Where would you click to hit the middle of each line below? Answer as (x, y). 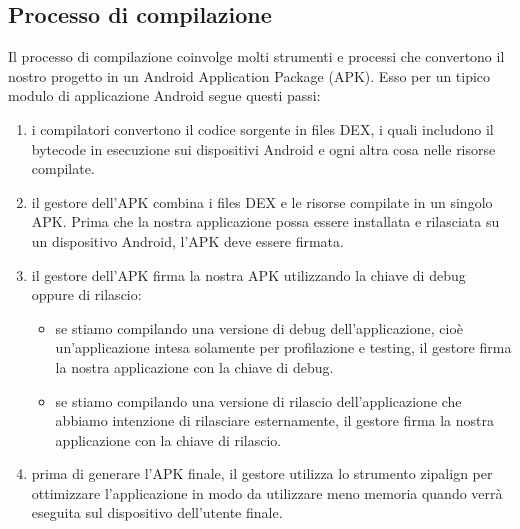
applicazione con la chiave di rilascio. (168, 439)
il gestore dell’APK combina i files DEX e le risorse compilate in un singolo (262, 201)
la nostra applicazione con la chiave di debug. (194, 366)
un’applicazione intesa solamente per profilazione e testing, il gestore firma (283, 347)
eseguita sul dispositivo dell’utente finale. (157, 512)
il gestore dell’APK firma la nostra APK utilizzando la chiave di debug (248, 274)
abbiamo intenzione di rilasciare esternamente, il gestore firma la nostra (275, 420)
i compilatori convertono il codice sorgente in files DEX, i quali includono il (262, 128)
